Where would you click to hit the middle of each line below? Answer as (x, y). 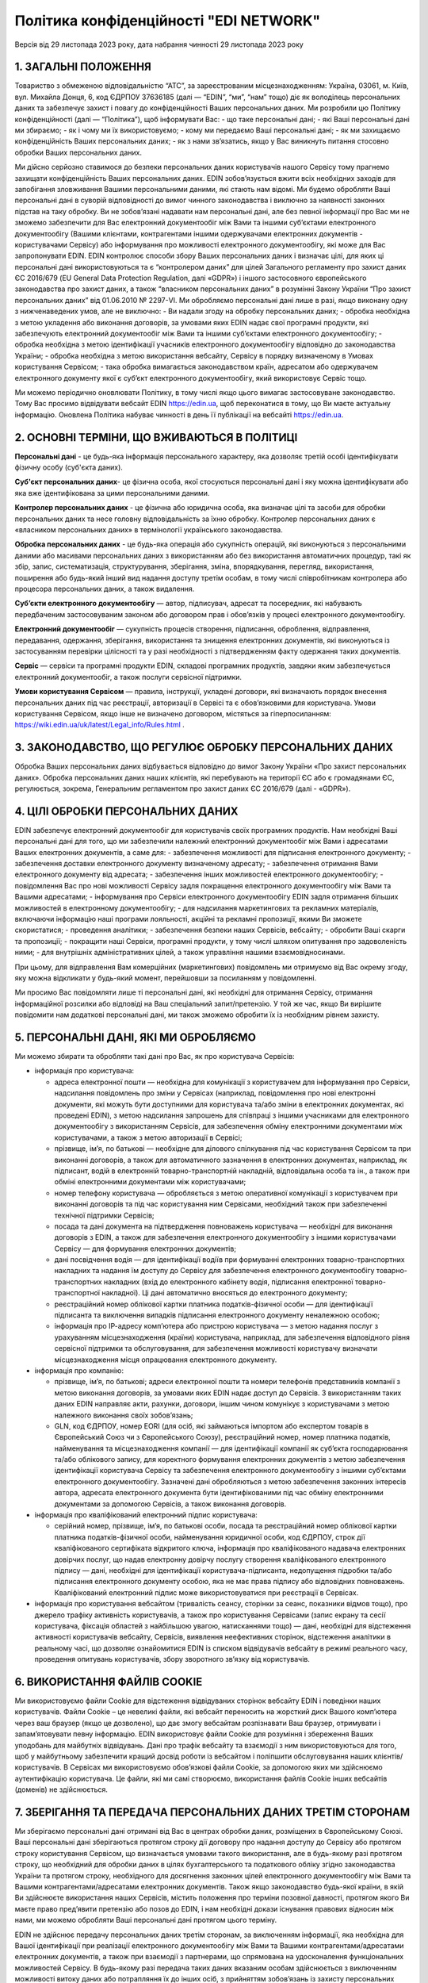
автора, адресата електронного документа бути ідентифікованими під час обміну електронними (219, 1493)
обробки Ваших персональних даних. (78, 152)
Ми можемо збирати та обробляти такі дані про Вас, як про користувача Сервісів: (155, 1057)
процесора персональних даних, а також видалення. (105, 589)
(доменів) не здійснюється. (61, 1789)
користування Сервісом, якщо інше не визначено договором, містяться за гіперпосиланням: (173, 713)
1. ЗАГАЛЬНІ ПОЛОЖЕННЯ (83, 67)
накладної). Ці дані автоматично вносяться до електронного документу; (225, 1293)
